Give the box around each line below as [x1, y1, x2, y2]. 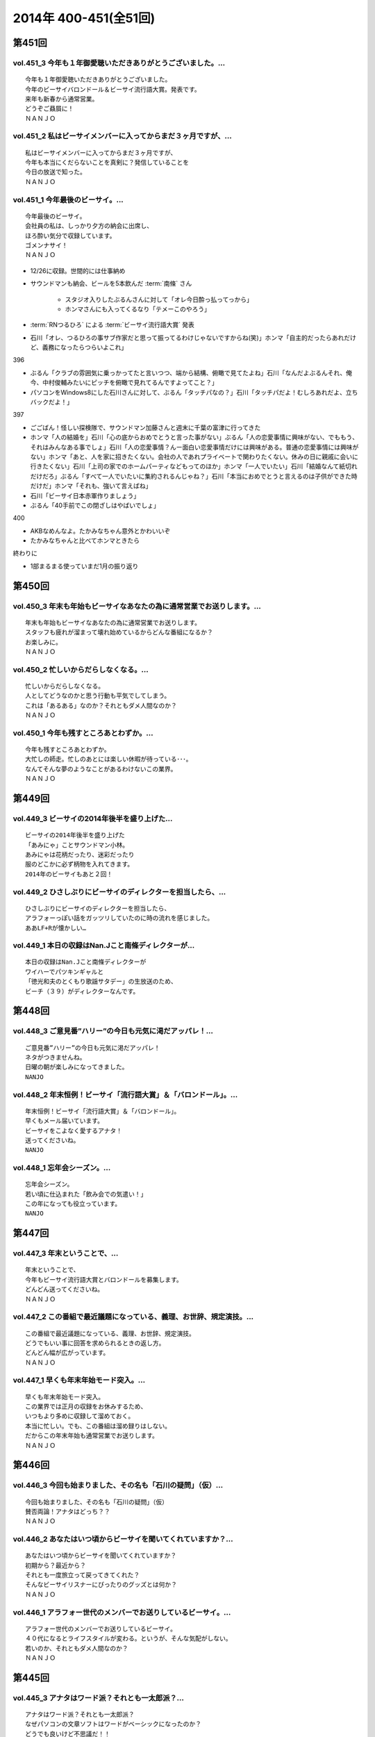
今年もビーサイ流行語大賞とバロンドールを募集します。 [25, 1276, 183, 1283]
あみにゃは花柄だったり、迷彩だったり [25, 851, 135, 859]
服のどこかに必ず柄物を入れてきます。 [25, 860, 134, 868]
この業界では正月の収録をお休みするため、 [25, 1403, 147, 1410]
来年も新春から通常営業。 [25, 94, 99, 103]
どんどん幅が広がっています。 [25, 1349, 110, 1357]
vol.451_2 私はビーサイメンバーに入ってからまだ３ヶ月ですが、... [12, 131, 232, 141]
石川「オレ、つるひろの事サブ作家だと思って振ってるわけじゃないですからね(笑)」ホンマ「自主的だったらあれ [30, 334, 344, 342]
